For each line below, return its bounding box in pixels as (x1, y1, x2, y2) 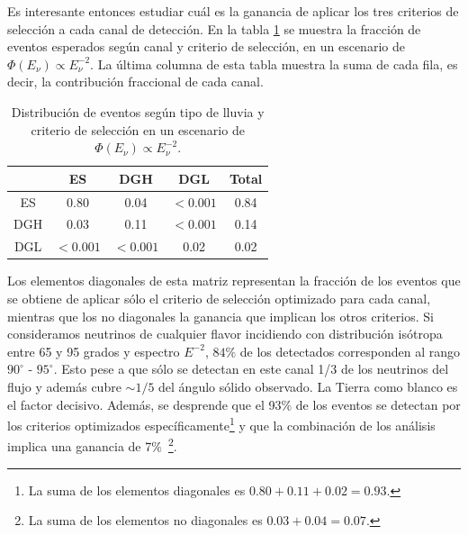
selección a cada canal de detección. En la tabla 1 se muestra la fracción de (7, 19, 421, 38)
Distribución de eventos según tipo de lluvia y (11, 102, 265, 121)
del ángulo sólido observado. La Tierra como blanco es (158, 376, 458, 395)
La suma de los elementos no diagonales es (28, 511, 263, 530)
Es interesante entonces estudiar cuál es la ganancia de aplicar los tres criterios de (7, 2, 459, 20)
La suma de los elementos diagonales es (28, 480, 246, 499)
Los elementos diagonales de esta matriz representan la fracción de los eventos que (7, 271, 461, 290)
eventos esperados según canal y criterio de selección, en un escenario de (7, 37, 405, 56)
